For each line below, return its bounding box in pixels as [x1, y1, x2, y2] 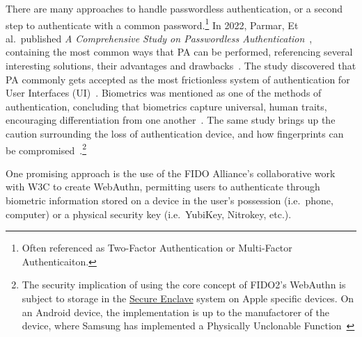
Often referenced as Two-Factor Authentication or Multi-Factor [22, 240, 292, 255]
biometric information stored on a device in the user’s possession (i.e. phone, [6, 193, 333, 208]
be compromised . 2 [6, 140, 87, 157]
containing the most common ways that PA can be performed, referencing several [6, 44, 353, 59]
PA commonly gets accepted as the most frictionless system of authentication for [6, 72, 350, 86]
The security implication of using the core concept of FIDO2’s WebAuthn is [22, 277, 346, 292]
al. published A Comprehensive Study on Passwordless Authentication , [6, 31, 313, 45]
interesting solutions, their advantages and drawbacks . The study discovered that [6, 58, 356, 73]
